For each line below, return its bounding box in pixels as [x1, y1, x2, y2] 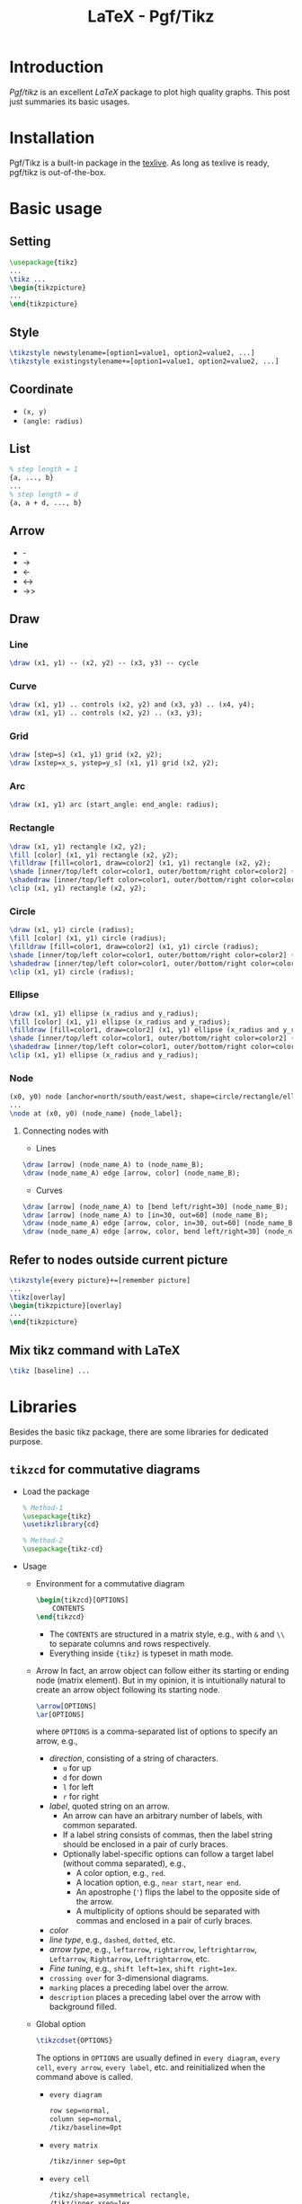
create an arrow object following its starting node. [35, 1684, 220, 1695]
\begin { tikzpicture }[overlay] [9, 1301, 123, 1310]
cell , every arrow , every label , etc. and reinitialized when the [35, 2062, 266, 2073]
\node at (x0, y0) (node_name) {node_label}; [9, 1109, 182, 1118]
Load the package [22, 1486, 90, 1497]
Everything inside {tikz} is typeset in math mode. [49, 1648, 234, 1658]
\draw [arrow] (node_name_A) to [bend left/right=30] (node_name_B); [22, 1202, 289, 1211]
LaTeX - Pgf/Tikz [87, 6, 215, 27]
